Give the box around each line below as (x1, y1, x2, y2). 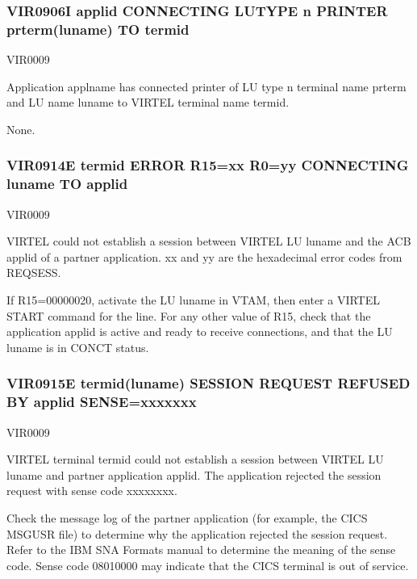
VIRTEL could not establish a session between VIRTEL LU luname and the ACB (6, 233, 411, 250)
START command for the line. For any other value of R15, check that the (6, 307, 371, 324)
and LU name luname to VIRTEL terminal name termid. (6, 94, 290, 111)
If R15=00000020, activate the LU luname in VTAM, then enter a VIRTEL (6, 292, 380, 308)
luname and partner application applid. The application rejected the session (6, 466, 382, 483)
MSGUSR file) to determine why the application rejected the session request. (6, 525, 388, 542)
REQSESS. (6, 264, 61, 281)
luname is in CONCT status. (6, 338, 149, 355)
